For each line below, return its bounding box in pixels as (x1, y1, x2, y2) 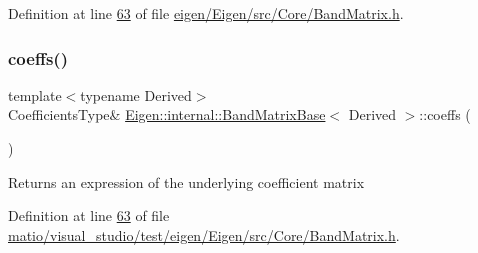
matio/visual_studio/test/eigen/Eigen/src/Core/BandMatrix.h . (8, 224, 400, 245)
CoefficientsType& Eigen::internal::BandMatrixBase (8, 104, 326, 125)
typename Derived (80, 84, 192, 105)
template (8, 84, 62, 105)
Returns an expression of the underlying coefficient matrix (8, 171, 365, 192)
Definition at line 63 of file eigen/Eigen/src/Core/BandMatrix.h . (8, 3, 404, 23)
